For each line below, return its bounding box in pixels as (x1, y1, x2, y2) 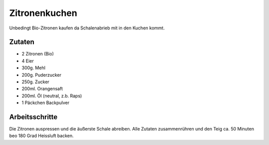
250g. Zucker (21, 79, 50, 85)
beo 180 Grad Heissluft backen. (9, 133, 74, 139)
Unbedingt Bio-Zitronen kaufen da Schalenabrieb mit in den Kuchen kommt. (9, 25, 165, 31)
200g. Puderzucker (21, 72, 62, 78)
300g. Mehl (21, 65, 46, 71)
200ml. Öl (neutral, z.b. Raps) (21, 93, 82, 99)
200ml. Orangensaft (21, 86, 63, 92)
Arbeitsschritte (9, 113, 58, 121)
